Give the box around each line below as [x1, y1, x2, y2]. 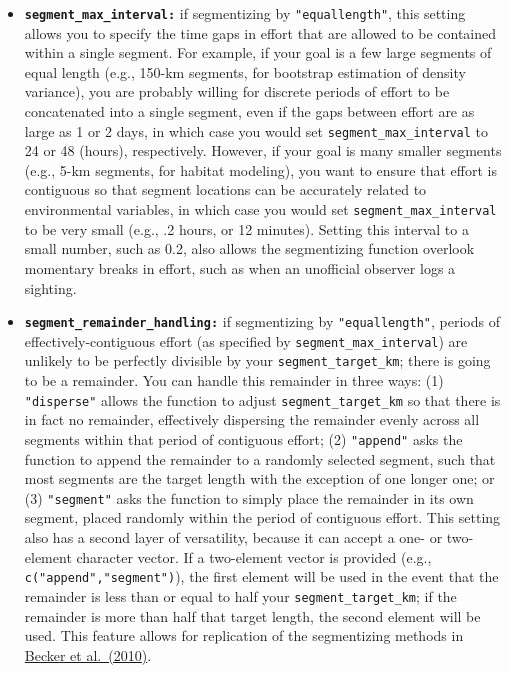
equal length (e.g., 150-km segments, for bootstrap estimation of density [24, 61, 466, 82]
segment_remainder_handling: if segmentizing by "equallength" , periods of [24, 311, 500, 332]
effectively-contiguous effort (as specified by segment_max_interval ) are [24, 330, 468, 351]
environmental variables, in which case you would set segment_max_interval [24, 199, 497, 220]
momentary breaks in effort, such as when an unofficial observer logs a [24, 257, 456, 278]
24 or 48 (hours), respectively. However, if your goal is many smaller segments [24, 140, 502, 161]
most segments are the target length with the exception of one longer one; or [24, 468, 495, 489]
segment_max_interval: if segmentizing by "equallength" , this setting [24, 3, 466, 23]
